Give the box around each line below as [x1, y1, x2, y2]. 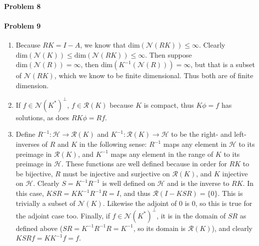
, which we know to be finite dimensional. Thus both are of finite [54, 70, 253, 81]
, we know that [80, 39, 126, 50]
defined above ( [15, 222, 63, 233]
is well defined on [102, 178, 155, 188]
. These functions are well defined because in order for [61, 158, 227, 169]
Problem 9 [4, 20, 41, 31]
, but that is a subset [190, 59, 255, 70]
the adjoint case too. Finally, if [15, 210, 110, 220]
